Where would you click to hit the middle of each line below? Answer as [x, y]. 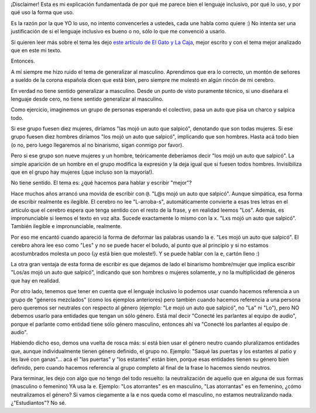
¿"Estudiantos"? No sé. [39, 403]
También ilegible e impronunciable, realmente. [66, 226]
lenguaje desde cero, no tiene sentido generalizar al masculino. [87, 99]
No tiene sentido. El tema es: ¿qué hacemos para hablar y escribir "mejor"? [102, 183]
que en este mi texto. [36, 50]
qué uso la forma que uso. [42, 12]
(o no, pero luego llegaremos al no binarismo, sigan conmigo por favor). [97, 145]
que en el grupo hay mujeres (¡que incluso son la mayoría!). [83, 172]
